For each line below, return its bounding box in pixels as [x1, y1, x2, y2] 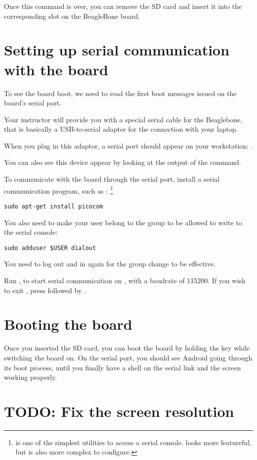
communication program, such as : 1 [4, 184, 113, 196]
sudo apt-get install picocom [4, 203, 103, 210]
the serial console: [4, 227, 58, 237]
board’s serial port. [4, 98, 62, 108]
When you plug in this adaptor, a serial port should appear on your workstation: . [4, 140, 253, 151]
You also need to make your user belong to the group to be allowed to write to [4, 217, 242, 227]
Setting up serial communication [4, 40, 230, 60]
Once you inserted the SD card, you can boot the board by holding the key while [4, 343, 250, 353]
